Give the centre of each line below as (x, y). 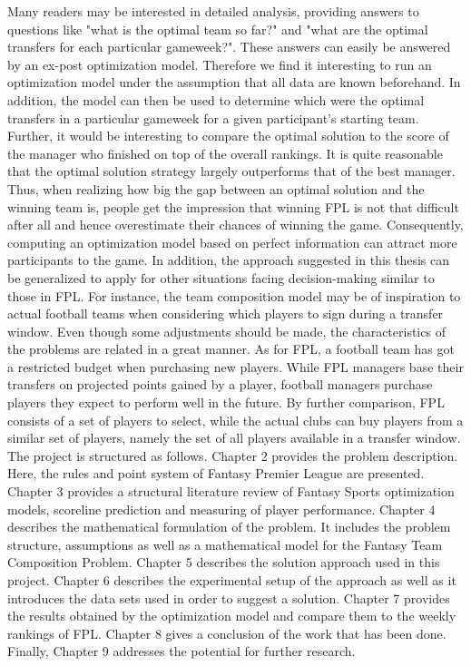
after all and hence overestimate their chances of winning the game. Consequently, (235, 225)
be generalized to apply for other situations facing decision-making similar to (221, 277)
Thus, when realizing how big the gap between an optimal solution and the (216, 188)
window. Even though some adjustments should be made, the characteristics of (226, 331)
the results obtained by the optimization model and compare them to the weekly (232, 616)
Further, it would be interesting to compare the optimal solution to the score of (228, 136)
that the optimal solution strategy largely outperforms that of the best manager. (231, 171)
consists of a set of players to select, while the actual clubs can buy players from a (235, 420)
